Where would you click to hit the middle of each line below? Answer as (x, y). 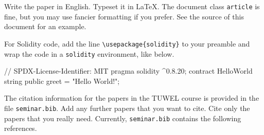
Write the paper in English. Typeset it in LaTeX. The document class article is (132, 6)
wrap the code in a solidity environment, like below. (89, 53)
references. (21, 128)
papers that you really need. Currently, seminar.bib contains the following (123, 118)
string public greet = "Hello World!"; (62, 81)
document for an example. (45, 26)
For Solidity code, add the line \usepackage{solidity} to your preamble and (127, 43)
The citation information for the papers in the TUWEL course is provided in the (132, 98)
